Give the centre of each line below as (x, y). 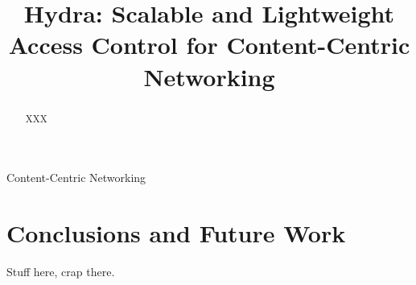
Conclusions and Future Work (176, 232)
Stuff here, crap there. (61, 271)
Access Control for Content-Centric (209, 45)
